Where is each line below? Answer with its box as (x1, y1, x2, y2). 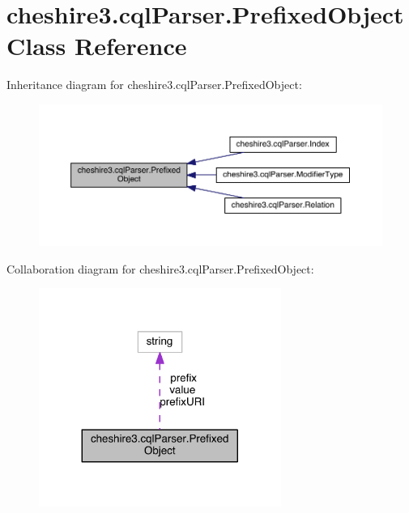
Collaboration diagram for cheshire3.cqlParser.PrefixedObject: (6, 260, 314, 277)
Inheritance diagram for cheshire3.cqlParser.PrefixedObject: (6, 76, 302, 93)
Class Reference (6, 29, 187, 62)
